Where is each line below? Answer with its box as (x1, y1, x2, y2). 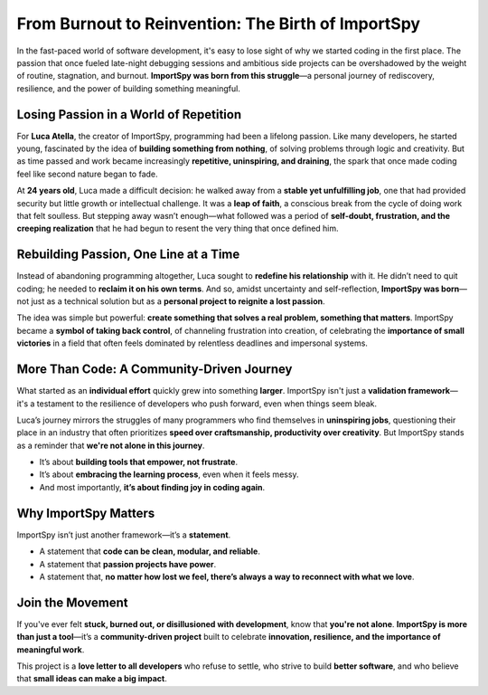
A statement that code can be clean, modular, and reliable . (39, 546, 261, 557)
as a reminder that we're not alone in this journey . (16, 440, 205, 451)
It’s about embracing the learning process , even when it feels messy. (39, 469, 299, 480)
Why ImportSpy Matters (16, 505, 155, 520)
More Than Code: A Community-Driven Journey (16, 362, 293, 377)
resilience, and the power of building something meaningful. (16, 82, 241, 94)
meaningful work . (16, 643, 85, 655)
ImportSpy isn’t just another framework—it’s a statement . (16, 529, 231, 540)
